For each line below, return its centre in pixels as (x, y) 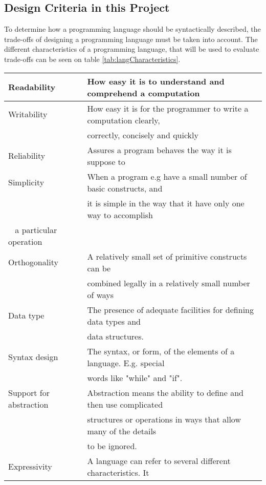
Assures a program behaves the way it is (159, 150)
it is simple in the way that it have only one (166, 203)
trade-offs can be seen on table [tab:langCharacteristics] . (92, 59)
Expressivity (30, 467)
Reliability (27, 156)
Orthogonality (33, 262)
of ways (101, 294)
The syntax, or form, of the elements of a (161, 351)
